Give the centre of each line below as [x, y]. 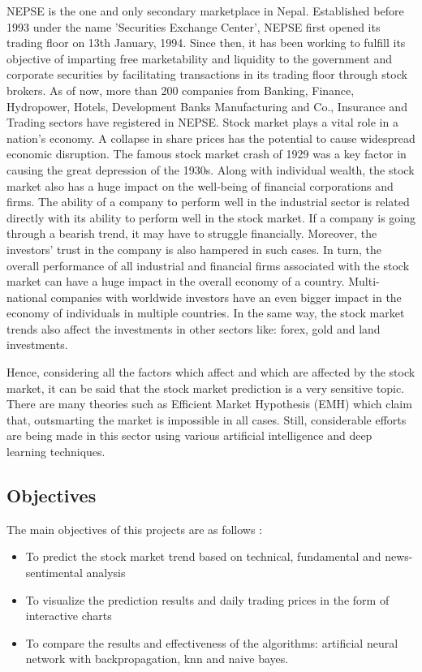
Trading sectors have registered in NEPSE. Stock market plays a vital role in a [202, 122]
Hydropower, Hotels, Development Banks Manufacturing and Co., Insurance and [207, 106]
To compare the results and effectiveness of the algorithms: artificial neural [212, 642]
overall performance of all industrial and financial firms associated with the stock [208, 265]
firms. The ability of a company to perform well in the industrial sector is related [208, 202]
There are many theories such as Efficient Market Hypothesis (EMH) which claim [209, 404]
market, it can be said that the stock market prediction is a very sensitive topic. [206, 388]
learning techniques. [56, 452]
